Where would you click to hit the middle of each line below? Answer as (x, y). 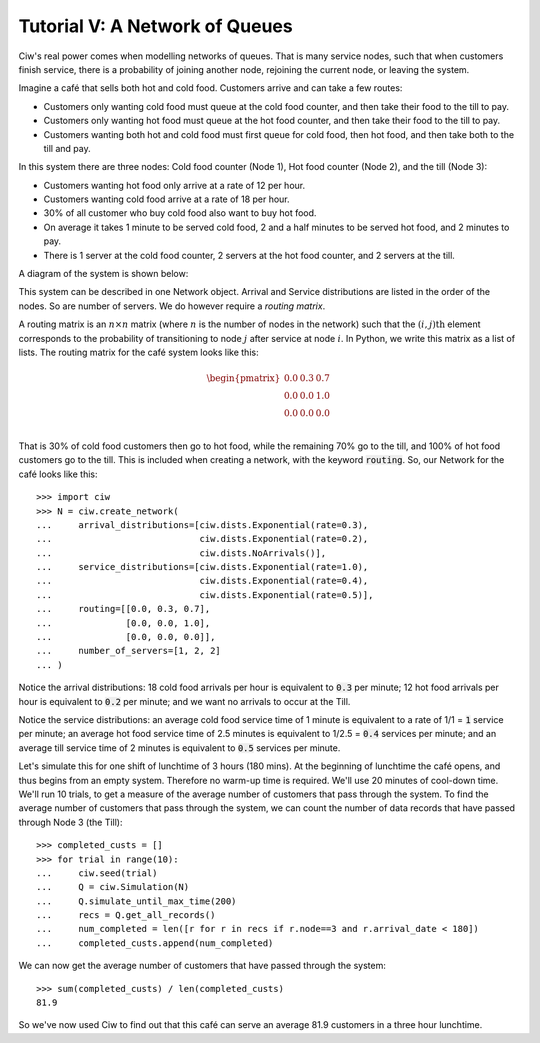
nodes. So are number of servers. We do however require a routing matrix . (172, 306)
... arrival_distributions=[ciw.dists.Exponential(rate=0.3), (202, 524)
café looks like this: (58, 474)
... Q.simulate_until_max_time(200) (136, 901)
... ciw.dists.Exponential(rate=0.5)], (205, 594)
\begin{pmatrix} (243, 378)
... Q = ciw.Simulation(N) (113, 887)
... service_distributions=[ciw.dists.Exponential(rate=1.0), (202, 567)
